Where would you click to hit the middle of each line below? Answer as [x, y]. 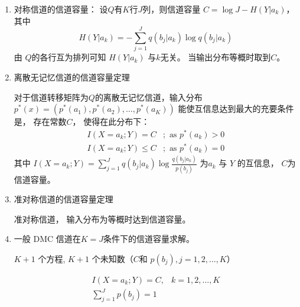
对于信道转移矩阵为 [51, 97]
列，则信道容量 [172, 9]
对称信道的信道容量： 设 [61, 9]
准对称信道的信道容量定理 [63, 199]
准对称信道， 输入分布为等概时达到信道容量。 [102, 219]
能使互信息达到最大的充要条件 [236, 109]
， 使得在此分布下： [111, 122]
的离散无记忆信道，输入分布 [149, 97]
